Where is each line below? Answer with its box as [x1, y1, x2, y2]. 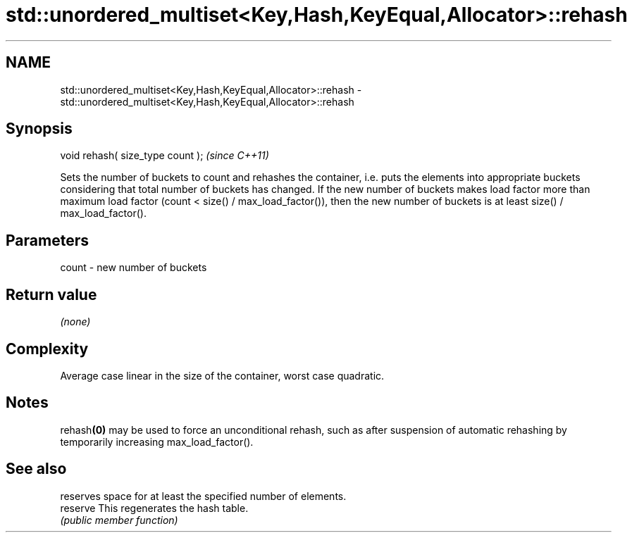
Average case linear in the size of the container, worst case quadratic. [60, 369, 385, 382]
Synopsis [6, 120, 73, 138]
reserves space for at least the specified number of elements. [60, 489, 347, 502]
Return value [6, 285, 97, 304]
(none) [60, 315, 91, 328]
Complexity [6, 339, 89, 358]
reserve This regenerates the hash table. [60, 501, 249, 514]
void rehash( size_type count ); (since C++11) [60, 149, 269, 162]
